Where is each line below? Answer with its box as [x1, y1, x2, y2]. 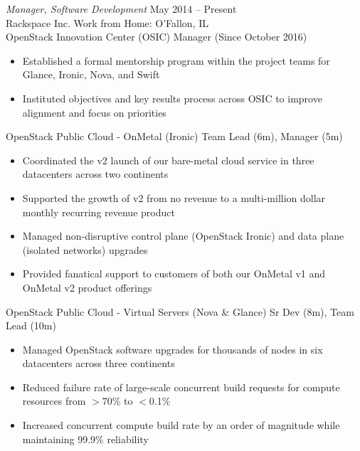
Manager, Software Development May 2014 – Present [6, 1, 237, 16]
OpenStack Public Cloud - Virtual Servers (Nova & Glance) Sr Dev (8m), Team [6, 304, 354, 319]
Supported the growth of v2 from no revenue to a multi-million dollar [22, 190, 326, 205]
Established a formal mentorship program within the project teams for [22, 53, 330, 68]
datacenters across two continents [22, 166, 169, 181]
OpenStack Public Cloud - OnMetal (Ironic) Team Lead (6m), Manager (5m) [6, 129, 343, 144]
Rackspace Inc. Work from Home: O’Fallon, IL [6, 15, 209, 30]
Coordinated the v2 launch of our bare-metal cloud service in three [22, 152, 314, 167]
